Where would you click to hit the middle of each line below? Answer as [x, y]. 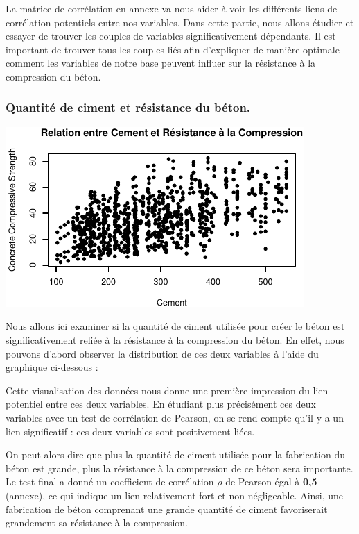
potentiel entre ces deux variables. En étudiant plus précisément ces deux [161, 404]
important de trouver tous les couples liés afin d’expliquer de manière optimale [173, 49]
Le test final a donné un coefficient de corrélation [110, 482]
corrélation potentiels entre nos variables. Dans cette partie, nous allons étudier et [180, 22]
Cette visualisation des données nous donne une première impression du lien [167, 390]
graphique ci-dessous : [52, 367]
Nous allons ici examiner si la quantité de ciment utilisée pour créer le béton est [175, 326]
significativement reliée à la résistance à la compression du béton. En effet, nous [175, 339]
